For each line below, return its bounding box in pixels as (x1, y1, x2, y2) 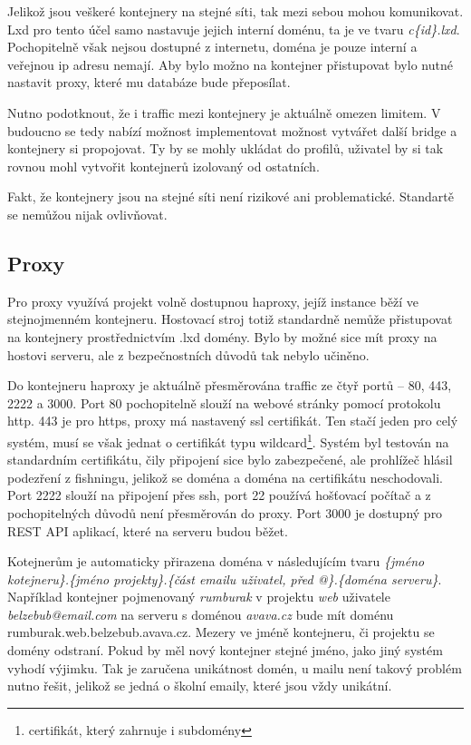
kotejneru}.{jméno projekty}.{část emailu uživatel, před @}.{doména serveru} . (7, 569, 442, 588)
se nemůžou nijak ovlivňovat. (7, 204, 168, 223)
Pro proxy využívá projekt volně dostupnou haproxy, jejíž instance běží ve (7, 291, 419, 310)
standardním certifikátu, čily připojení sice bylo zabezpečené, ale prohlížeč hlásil (7, 450, 453, 469)
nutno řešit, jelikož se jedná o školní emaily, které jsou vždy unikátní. (7, 676, 392, 695)
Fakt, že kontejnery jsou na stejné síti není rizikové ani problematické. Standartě (7, 187, 454, 206)
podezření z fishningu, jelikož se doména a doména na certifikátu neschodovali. (7, 467, 443, 486)
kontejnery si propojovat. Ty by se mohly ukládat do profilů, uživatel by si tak (7, 139, 444, 158)
